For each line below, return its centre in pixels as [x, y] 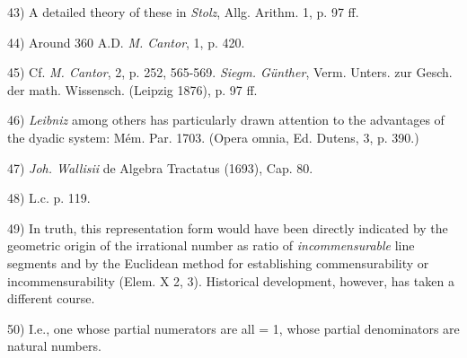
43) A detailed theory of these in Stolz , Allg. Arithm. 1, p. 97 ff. [183, 12]
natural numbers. [54, 346]
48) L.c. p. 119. [49, 198]
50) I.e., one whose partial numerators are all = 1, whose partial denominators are [233, 328]
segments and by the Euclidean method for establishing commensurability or [218, 262]
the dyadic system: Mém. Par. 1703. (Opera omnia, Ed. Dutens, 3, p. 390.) [213, 137]
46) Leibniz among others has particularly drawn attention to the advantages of [226, 120]
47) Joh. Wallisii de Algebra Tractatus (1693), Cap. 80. [160, 167]
